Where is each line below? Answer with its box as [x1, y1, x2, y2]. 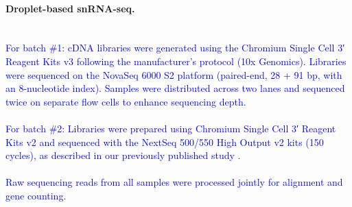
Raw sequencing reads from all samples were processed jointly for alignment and [5, 175, 343, 189]
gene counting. [5, 188, 67, 202]
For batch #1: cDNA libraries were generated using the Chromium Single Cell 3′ [5, 40, 345, 55]
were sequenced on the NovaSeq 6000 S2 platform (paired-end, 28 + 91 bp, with [5, 67, 342, 82]
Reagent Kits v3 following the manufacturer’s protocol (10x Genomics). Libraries [5, 53, 347, 68]
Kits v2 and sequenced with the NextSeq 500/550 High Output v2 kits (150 [5, 134, 324, 149]
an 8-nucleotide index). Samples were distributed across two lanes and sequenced [5, 81, 345, 95]
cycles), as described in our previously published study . [5, 148, 241, 162]
